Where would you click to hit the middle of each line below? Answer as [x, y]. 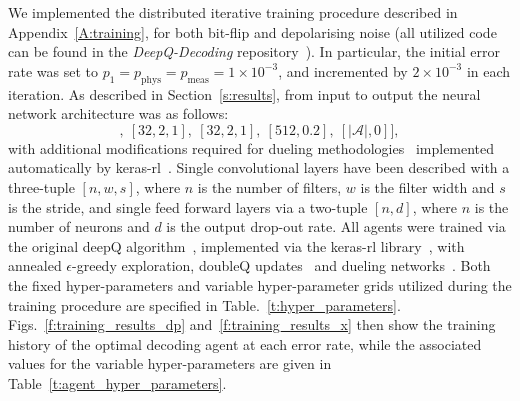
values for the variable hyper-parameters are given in [170, 363]
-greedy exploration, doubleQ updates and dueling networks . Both [281, 265]
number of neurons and [79, 226]
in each [488, 70]
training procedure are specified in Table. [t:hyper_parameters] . [204, 304]
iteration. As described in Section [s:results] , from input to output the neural [244, 93]
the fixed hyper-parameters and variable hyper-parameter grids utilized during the [260, 284]
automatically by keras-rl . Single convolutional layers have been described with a [259, 167]
